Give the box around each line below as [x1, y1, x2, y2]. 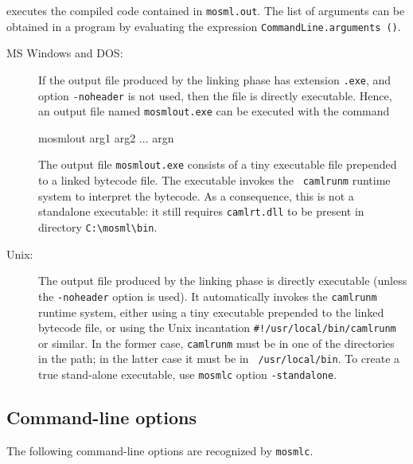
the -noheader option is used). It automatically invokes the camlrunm [38, 287, 377, 304]
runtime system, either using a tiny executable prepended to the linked [38, 303, 384, 320]
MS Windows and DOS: [6, 45, 123, 61]
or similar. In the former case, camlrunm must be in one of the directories [38, 334, 395, 351]
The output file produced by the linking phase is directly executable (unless [38, 272, 407, 289]
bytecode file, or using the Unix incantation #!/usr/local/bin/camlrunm [38, 319, 396, 336]
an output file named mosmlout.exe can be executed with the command [38, 103, 390, 119]
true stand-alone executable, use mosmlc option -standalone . [38, 366, 337, 383]
